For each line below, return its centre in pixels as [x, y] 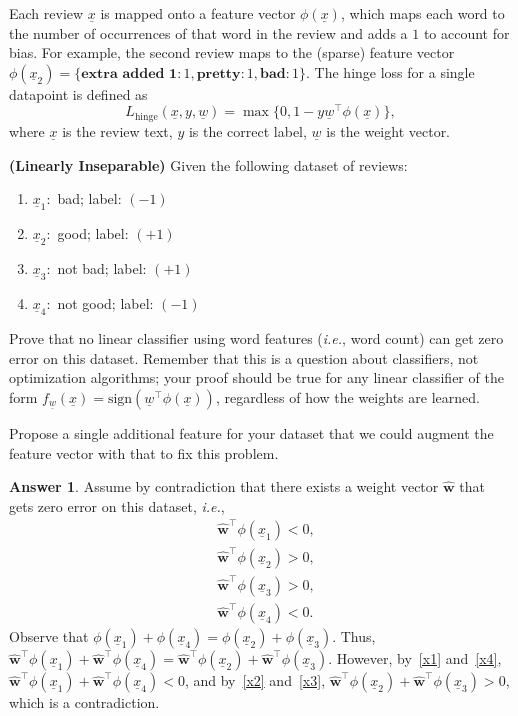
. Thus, [354, 636]
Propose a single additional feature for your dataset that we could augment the [251, 432]
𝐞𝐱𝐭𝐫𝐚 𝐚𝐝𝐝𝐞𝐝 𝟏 [129, 73]
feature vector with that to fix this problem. [144, 452]
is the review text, [117, 130]
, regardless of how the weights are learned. [347, 396]
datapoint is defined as [78, 93]
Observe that [49, 636]
